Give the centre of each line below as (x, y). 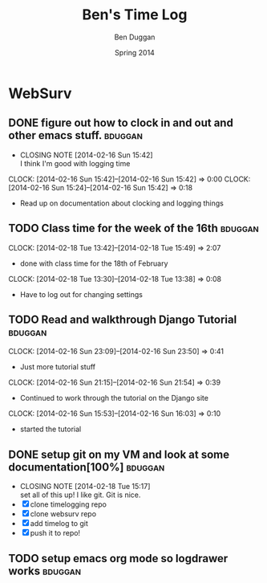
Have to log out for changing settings (81, 294)
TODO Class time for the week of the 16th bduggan (133, 228)
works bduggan (45, 571)
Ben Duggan (135, 37)
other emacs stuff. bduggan (75, 135)
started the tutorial (51, 429)
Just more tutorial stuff (58, 367)
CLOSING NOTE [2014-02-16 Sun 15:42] (87, 155)
